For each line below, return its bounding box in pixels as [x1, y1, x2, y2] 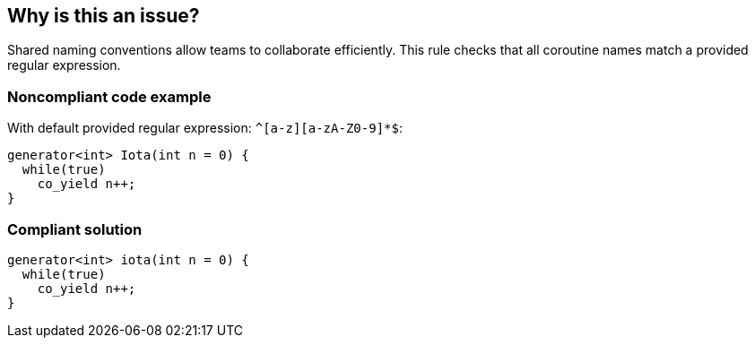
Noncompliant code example [7, 87, 212, 106]
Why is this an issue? [7, 4, 200, 27]
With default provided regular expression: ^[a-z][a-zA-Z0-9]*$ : [7, 120, 403, 136]
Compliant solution [7, 220, 143, 238]
